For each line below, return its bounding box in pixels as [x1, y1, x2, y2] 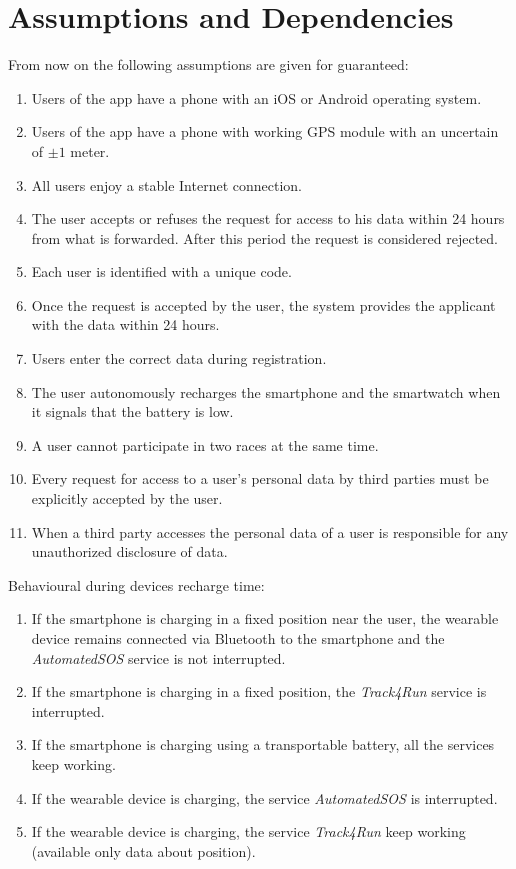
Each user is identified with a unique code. [31, 261, 292, 282]
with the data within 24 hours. [31, 314, 220, 335]
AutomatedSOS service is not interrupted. [31, 647, 286, 668]
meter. [70, 140, 110, 161]
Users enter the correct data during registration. [31, 348, 327, 369]
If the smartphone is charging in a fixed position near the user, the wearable [31, 608, 499, 629]
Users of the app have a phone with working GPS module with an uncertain [31, 121, 499, 142]
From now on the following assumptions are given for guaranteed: [8, 54, 409, 75]
